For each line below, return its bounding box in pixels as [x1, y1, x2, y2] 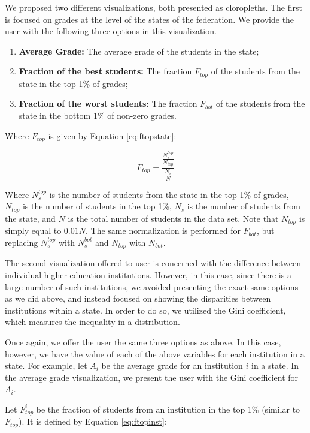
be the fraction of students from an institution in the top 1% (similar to [36, 402, 300, 415]
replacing [5, 236, 38, 248]
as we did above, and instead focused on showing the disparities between [5, 292, 271, 305]
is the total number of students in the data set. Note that [68, 212, 279, 224]
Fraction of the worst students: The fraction [19, 97, 197, 110]
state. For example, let [5, 359, 87, 372]
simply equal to [5, 224, 62, 237]
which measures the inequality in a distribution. [5, 315, 180, 328]
